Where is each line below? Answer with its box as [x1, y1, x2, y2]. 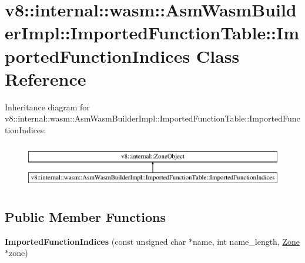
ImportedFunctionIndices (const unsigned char [5, 235, 186, 247]
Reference [5, 66, 86, 90]
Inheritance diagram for [5, 100, 90, 113]
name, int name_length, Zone [193, 235, 300, 247]
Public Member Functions [5, 208, 166, 226]
